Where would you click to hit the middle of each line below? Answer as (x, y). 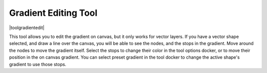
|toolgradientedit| (27, 28)
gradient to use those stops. (38, 64)
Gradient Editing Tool (53, 13)
